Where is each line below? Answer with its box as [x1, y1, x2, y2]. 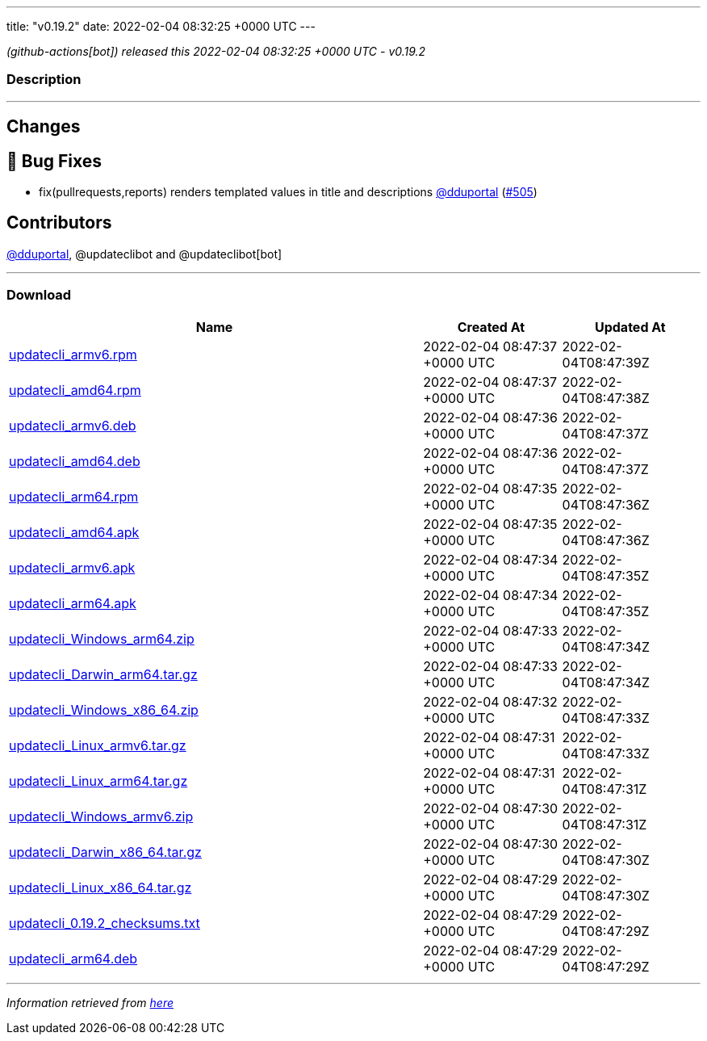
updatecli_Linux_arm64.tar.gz [9, 772, 188, 789]
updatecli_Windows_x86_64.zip [9, 701, 199, 718]
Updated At [594, 318, 666, 335]
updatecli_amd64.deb [9, 452, 140, 469]
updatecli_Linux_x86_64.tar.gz [9, 879, 192, 896]
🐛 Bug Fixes [6, 150, 102, 171]
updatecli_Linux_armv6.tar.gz [9, 737, 186, 753]
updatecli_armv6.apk [9, 559, 136, 576]
